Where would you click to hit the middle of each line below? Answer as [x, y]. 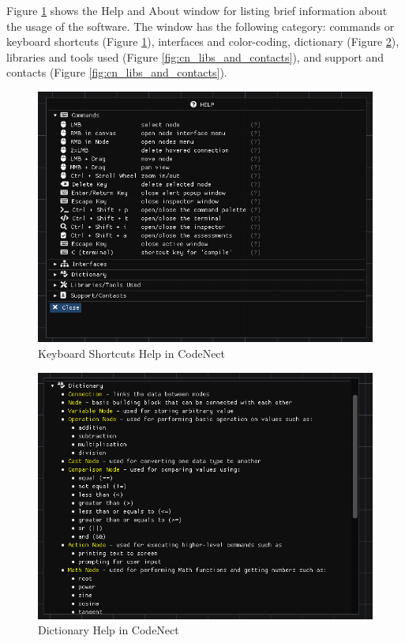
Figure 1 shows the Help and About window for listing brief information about [197, 10]
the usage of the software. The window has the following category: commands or [201, 26]
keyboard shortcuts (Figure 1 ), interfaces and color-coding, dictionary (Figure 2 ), [203, 41]
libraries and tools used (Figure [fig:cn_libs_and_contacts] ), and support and [195, 56]
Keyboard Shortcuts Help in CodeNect [132, 353]
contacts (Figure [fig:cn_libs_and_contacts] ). [117, 72]
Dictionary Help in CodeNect [109, 630]
